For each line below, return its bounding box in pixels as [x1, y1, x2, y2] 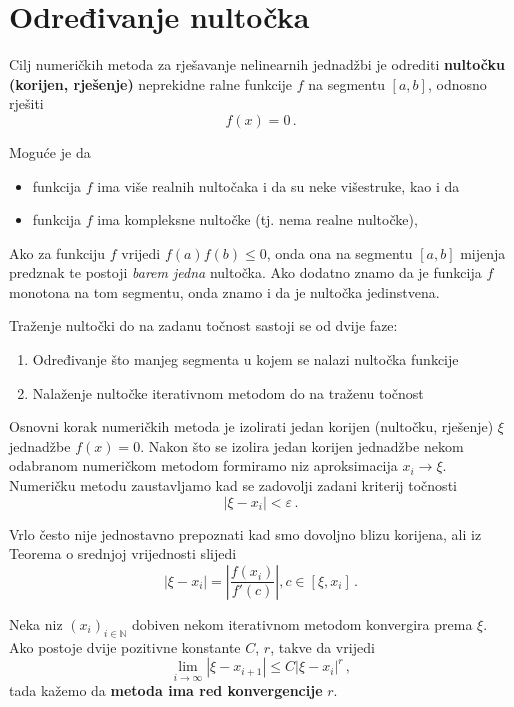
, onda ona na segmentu [266, 242, 413, 263]
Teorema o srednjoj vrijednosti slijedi [9, 543, 237, 564]
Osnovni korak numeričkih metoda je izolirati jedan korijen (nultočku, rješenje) [9, 416, 494, 437]
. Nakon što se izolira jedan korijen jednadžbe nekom [140, 435, 464, 456]
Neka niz [9, 613, 63, 634]
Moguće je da [9, 141, 91, 162]
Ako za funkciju [9, 242, 106, 263]
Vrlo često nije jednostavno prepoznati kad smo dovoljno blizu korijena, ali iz [9, 523, 482, 544]
